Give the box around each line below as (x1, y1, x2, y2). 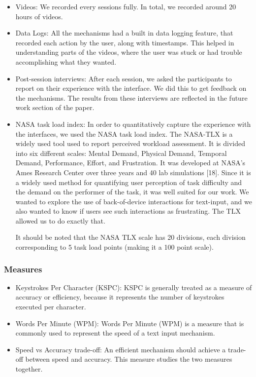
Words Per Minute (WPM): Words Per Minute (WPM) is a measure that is (15, 318, 244, 328)
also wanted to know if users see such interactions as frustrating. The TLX (15, 206, 241, 216)
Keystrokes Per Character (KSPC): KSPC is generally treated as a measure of (15, 282, 252, 292)
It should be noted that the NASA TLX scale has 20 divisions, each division (15, 232, 246, 242)
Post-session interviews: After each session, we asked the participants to (15, 73, 232, 83)
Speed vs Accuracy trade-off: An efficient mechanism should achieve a (15, 344, 226, 354)
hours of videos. (15, 11, 63, 21)
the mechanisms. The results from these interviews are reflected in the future (15, 92, 248, 103)
